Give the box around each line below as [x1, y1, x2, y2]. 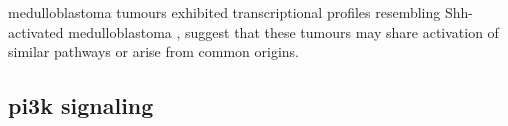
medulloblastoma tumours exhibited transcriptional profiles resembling [8, 2, 441, 22]
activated [8, 21, 64, 42]
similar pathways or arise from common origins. [8, 41, 299, 62]
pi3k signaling [8, 90, 154, 121]
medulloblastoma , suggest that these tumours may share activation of [68, 21, 499, 42]
